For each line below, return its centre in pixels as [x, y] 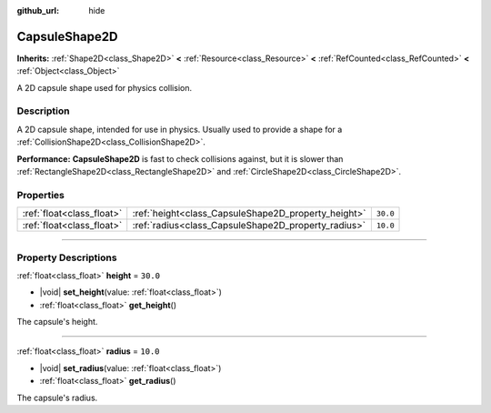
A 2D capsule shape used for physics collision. [105, 87]
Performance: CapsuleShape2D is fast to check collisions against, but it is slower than [180, 158]
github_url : [38, 10]
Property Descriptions [67, 257]
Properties [41, 195]
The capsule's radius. [57, 398]
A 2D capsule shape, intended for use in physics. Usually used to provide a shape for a [180, 129]
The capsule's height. [57, 322]
